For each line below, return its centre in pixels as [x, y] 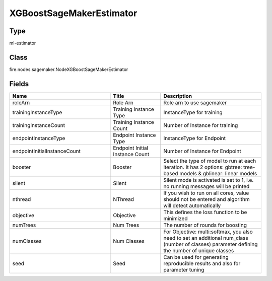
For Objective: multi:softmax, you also [208, 232]
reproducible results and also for [202, 263]
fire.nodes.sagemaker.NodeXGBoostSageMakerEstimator [69, 69]
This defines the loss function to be [205, 212]
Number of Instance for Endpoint [202, 151]
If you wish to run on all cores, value [206, 193]
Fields [19, 84]
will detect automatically [192, 205]
